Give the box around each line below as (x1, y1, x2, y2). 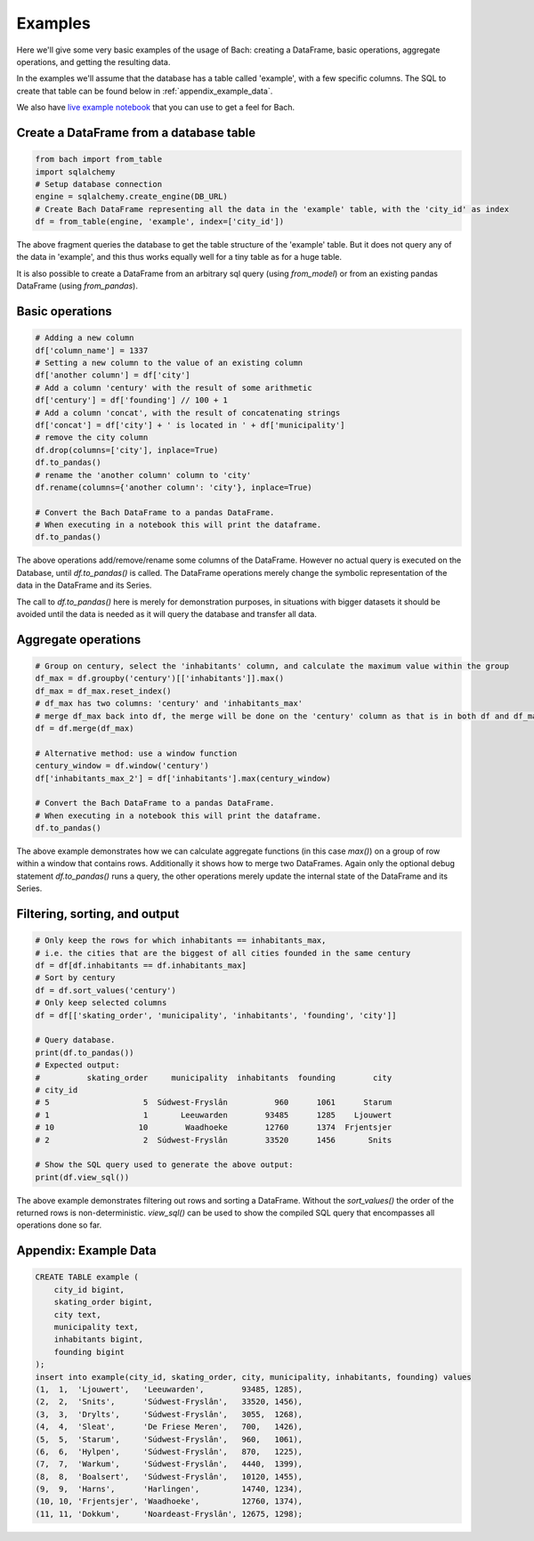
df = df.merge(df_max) (35, 723, 134, 734)
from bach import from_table (35, 154, 163, 165)
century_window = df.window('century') (35, 761, 209, 771)
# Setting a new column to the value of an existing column (35, 358, 303, 368)
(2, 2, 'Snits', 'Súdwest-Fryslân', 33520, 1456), (35, 1397, 303, 1407)
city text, (53, 1310, 101, 1319)
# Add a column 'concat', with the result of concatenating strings (35, 408, 341, 418)
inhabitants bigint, (53, 1334, 144, 1344)
